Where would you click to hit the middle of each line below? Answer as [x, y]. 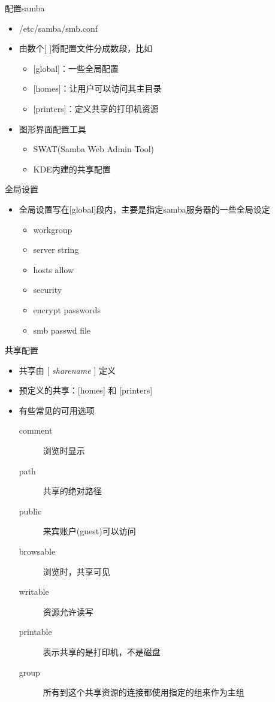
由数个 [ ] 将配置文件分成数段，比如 [86, 48]
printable [35, 632]
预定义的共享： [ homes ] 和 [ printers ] [86, 390]
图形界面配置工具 [52, 128]
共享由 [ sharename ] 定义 [67, 370]
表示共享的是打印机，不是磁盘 [102, 652]
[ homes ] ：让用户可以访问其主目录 [97, 88]
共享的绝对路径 [72, 491]
